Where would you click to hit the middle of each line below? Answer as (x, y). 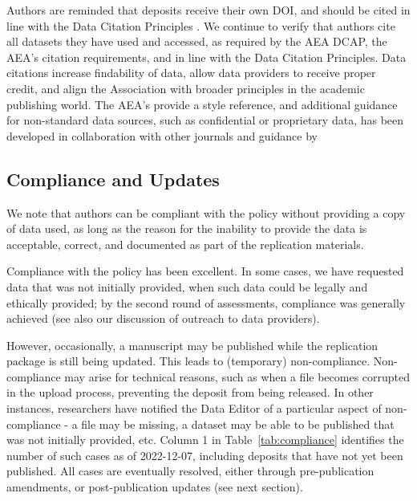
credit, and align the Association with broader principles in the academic (186, 88)
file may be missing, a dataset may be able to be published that (238, 424)
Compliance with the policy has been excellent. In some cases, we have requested (205, 271)
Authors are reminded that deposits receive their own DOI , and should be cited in (208, 10)
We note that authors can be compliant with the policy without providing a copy (206, 212)
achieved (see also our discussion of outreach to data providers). (163, 318)
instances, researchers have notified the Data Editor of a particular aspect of (194, 408)
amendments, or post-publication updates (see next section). (155, 487)
